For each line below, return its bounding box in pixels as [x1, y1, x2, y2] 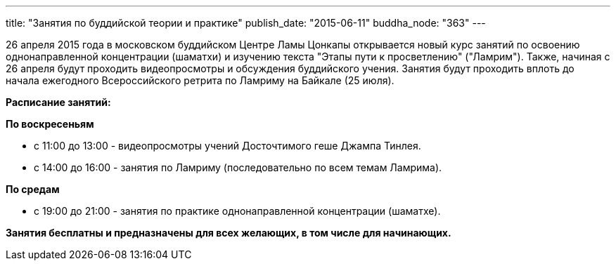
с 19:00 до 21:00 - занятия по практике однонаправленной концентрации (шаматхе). [34, 205, 441, 217]
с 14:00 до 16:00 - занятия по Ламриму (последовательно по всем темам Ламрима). [34, 161, 442, 173]
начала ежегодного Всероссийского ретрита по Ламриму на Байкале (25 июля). [6, 74, 394, 86]
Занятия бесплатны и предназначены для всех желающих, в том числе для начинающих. [6, 227, 451, 239]
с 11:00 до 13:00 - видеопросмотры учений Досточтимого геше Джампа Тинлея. [34, 140, 421, 152]
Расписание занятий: [6, 96, 111, 108]
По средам [6, 183, 60, 195]
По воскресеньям [6, 118, 94, 130]
